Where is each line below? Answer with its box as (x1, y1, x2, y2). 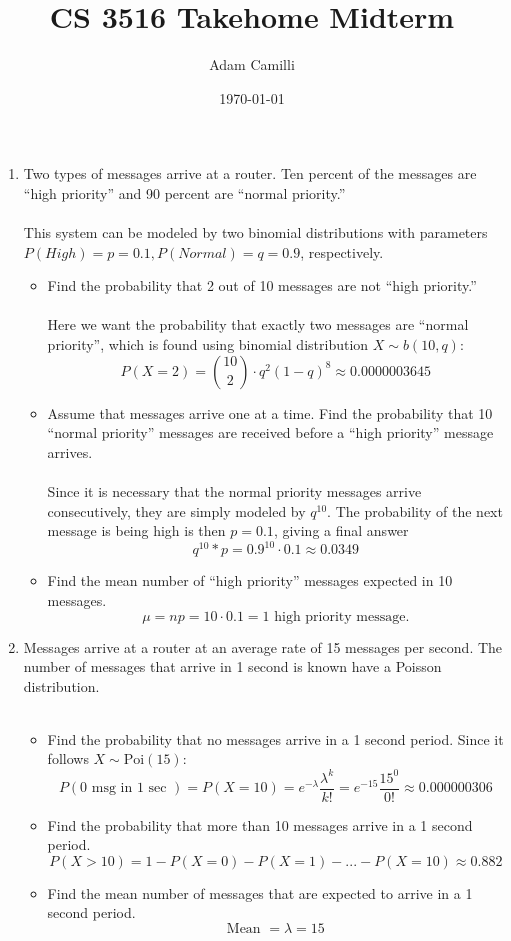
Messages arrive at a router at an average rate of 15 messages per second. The (23, 636, 503, 657)
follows (47, 748, 89, 769)
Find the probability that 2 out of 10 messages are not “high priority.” (47, 275, 477, 296)
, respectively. (300, 241, 384, 262)
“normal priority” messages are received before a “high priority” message (47, 422, 494, 443)
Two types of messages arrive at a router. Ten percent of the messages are (23, 163, 477, 184)
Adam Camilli (209, 54, 295, 75)
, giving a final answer (273, 520, 409, 541)
